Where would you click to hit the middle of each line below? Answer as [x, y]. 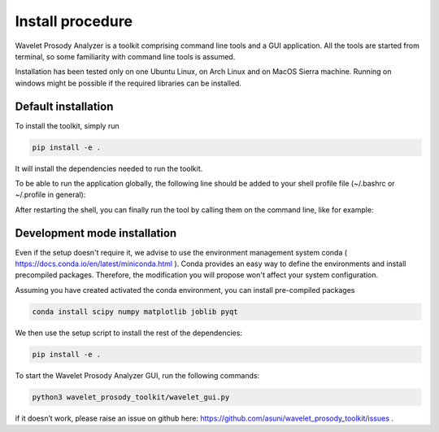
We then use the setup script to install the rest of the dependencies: [129, 333]
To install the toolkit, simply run [67, 125]
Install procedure [74, 21]
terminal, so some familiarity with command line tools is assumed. [125, 56]
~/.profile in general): [50, 194]
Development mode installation [96, 233]
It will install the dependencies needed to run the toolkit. [109, 168]
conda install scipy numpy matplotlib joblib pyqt [135, 312]
